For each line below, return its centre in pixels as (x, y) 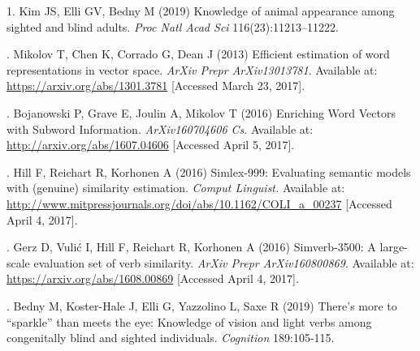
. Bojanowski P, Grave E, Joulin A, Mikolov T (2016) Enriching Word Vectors (201, 112)
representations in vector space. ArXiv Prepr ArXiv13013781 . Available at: (192, 69)
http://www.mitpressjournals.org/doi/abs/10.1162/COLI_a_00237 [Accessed (199, 203)
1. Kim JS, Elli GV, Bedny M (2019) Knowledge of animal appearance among (201, 11)
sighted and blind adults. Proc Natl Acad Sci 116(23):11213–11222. (173, 26)
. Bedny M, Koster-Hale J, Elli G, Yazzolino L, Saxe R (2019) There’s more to (202, 305)
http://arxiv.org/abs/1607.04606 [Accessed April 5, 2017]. (151, 145)
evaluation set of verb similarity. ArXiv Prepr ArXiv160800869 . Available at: (224, 262)
